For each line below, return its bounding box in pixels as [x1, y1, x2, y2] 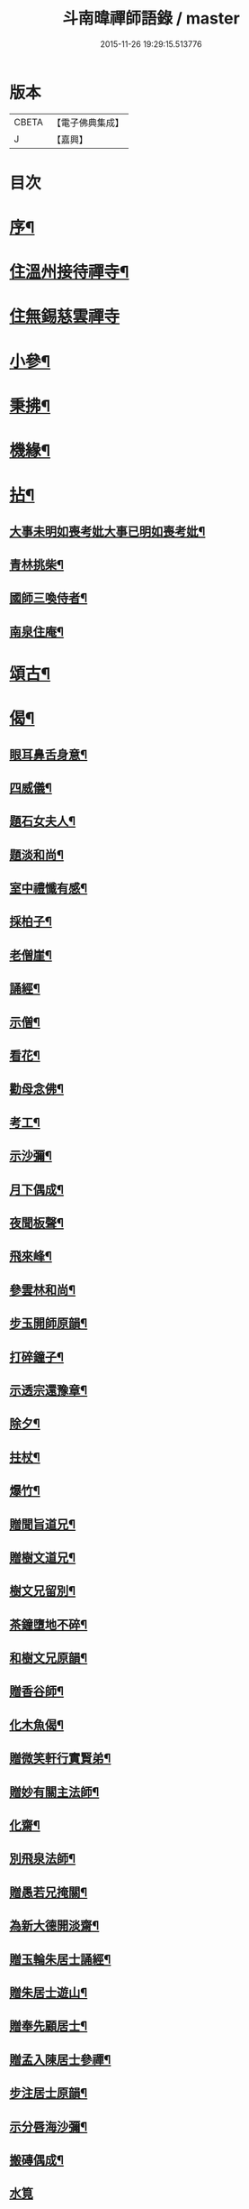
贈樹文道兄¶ [9, 1550, 76, 1565]
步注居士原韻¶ [9, 2085, 88, 2101]
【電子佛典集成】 [51, 116, 124, 129]
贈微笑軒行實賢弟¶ [9, 1751, 111, 1766]
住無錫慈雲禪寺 [9, 307, 120, 327]
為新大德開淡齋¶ [9, 1918, 100, 1934]
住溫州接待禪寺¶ [9, 262, 129, 282]
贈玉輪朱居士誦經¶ [9, 1951, 111, 1966]
